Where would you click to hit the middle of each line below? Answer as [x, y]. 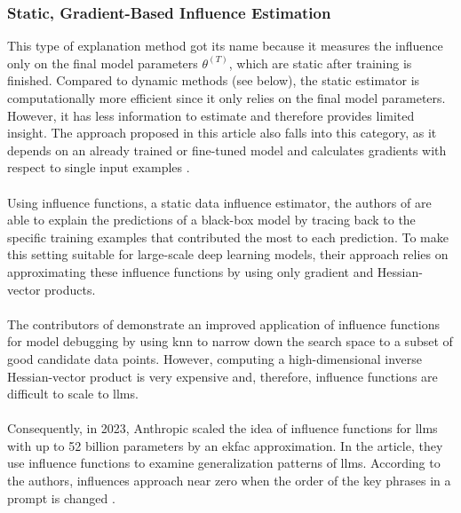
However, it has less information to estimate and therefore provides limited [211, 115]
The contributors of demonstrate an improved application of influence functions [223, 324]
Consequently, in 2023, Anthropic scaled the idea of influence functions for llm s [223, 428]
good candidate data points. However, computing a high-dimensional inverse [215, 358]
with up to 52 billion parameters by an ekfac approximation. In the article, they [225, 445]
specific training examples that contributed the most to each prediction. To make [228, 237]
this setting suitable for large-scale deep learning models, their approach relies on [228, 254]
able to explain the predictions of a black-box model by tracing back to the [211, 220]
